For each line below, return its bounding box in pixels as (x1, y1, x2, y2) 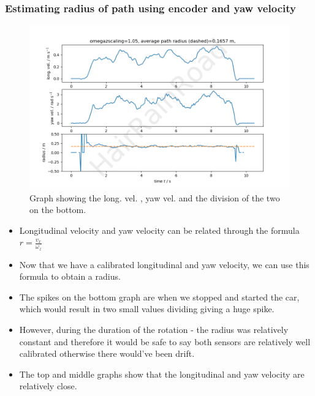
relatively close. (19, 379, 77, 392)
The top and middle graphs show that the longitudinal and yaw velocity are (19, 367, 305, 380)
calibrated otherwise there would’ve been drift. (19, 347, 195, 360)
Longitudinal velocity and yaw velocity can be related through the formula (19, 223, 300, 236)
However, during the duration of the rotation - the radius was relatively (19, 323, 289, 335)
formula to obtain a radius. (19, 270, 121, 283)
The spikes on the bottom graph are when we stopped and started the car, (19, 290, 300, 303)
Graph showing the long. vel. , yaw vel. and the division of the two (29, 191, 280, 204)
